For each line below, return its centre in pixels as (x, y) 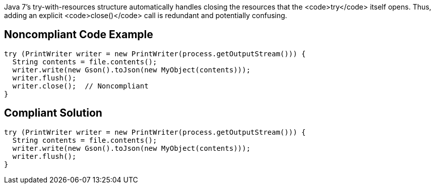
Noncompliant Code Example (79, 35)
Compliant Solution (53, 113)
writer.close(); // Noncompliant (80, 86)
